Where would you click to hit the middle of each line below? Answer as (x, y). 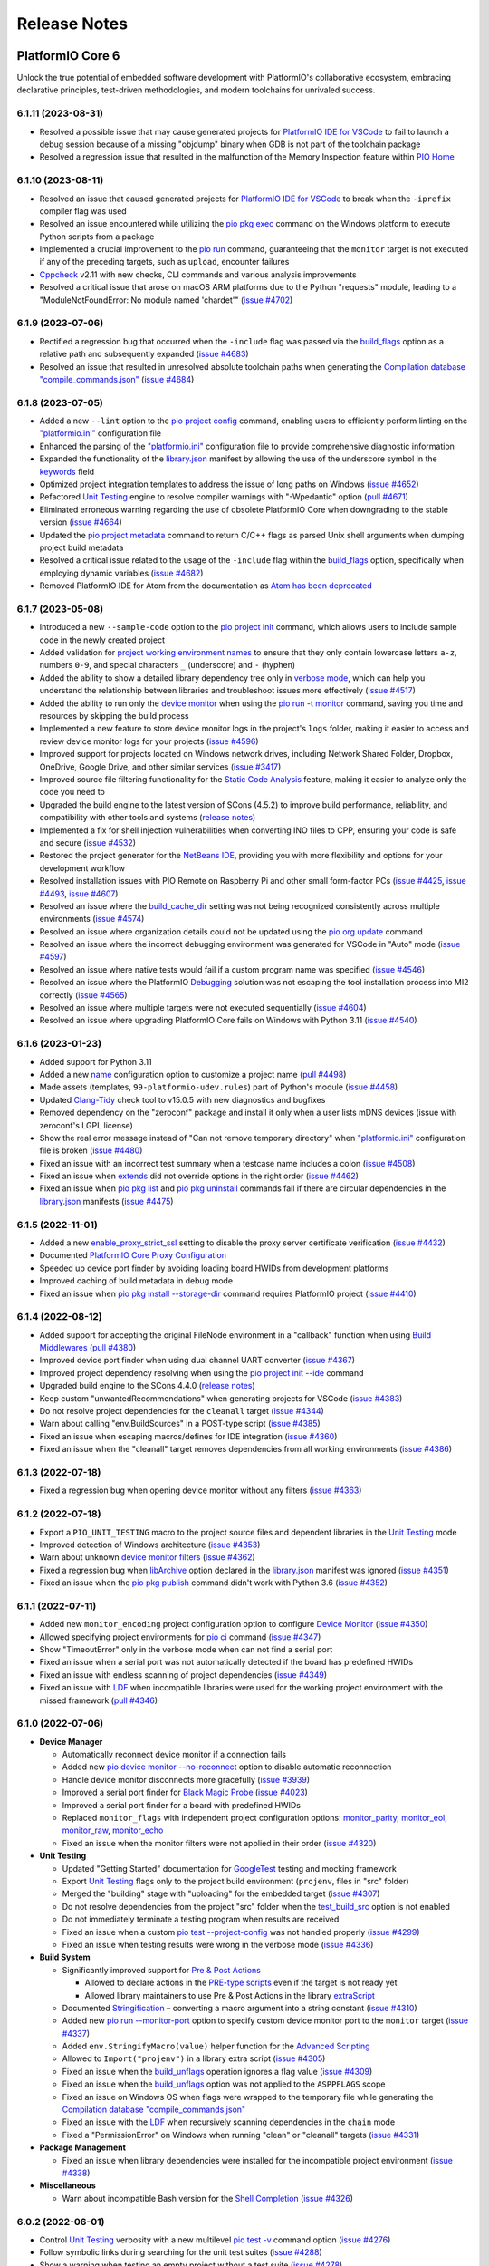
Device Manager (71, 1741)
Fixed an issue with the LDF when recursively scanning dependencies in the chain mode (229, 2122)
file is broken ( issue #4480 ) (91, 1150)
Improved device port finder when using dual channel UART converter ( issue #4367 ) (197, 1361)
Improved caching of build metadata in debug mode (136, 1281)
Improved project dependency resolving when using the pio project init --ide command (201, 1372)
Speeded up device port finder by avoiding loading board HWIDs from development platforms (214, 1268)
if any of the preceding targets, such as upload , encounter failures (164, 262)
